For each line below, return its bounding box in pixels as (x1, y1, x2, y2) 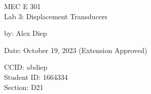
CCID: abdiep (4, 62, 48, 72)
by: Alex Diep (4, 28, 47, 38)
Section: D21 (4, 81, 44, 92)
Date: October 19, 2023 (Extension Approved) (4, 44, 147, 55)
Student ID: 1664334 (4, 71, 68, 82)
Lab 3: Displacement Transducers (4, 11, 108, 21)
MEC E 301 (4, 1, 41, 11)
